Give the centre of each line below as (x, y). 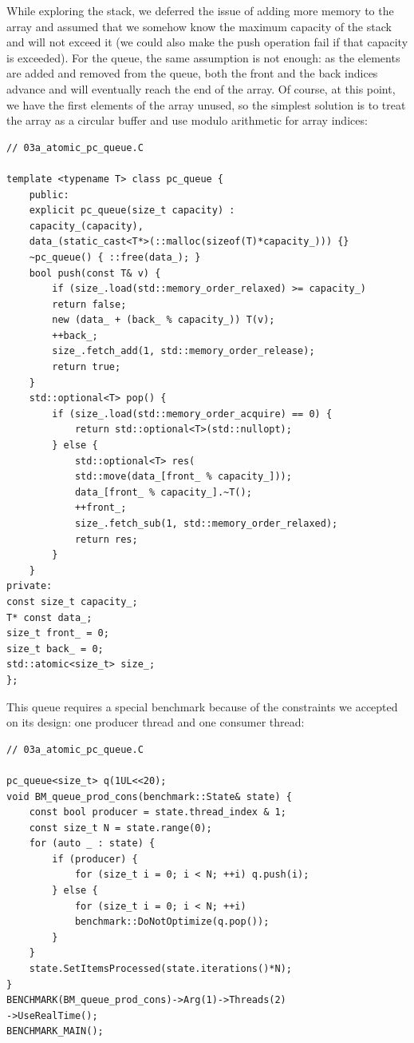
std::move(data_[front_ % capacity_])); (183, 477)
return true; (87, 367)
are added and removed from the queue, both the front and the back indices (192, 73)
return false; (89, 304)
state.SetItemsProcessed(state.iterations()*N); (160, 969)
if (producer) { (95, 859)
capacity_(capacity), (86, 226)
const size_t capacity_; (72, 601)
